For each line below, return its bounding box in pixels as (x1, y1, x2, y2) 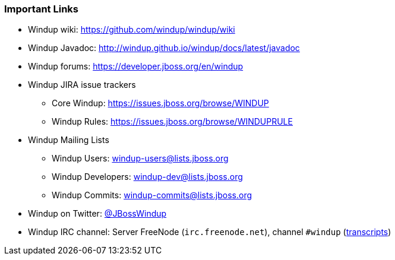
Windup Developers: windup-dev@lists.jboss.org (52, 172, 243, 182)
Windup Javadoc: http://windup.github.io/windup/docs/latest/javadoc (28, 43, 300, 53)
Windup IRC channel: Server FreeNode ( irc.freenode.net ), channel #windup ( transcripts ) (28, 227, 391, 237)
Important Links (4, 3, 78, 15)
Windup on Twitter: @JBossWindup (28, 208, 167, 219)
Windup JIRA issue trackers (28, 80, 136, 90)
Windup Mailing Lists (28, 135, 109, 145)
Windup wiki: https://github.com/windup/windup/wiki (28, 24, 235, 35)
